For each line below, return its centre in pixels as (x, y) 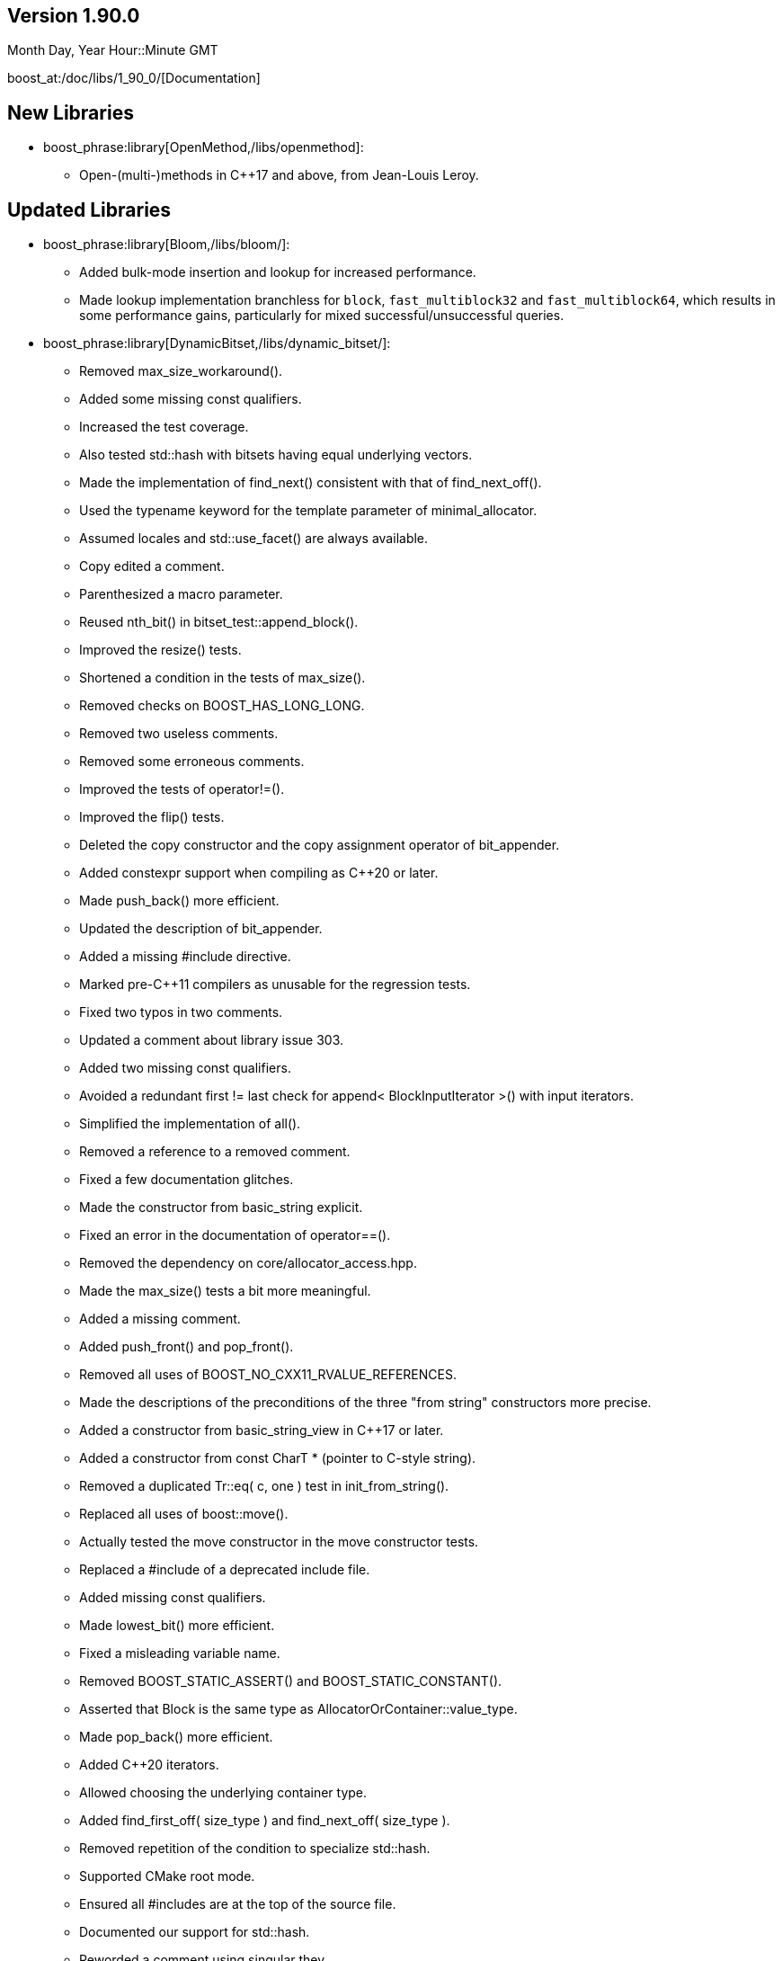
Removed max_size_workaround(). (181, 371)
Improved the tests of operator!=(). (182, 789)
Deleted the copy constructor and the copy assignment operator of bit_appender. (320, 845)
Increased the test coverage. (164, 427)
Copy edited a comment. (152, 566)
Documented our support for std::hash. (195, 1932)
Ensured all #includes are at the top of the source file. (238, 1904)
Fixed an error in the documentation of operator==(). (235, 1235)
